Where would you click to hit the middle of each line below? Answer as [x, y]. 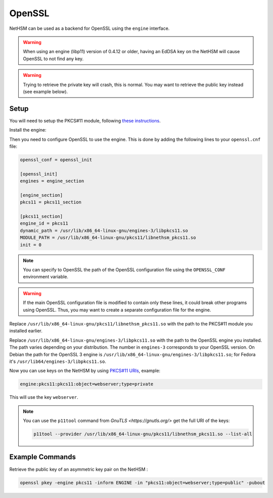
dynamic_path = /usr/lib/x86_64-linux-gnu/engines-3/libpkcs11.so [104, 231]
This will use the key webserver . [44, 397]
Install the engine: [28, 130]
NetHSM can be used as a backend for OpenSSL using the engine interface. [89, 28]
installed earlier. [26, 331]
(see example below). [45, 92]
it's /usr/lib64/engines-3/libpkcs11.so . [58, 361]
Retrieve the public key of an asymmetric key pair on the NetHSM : [79, 469]
